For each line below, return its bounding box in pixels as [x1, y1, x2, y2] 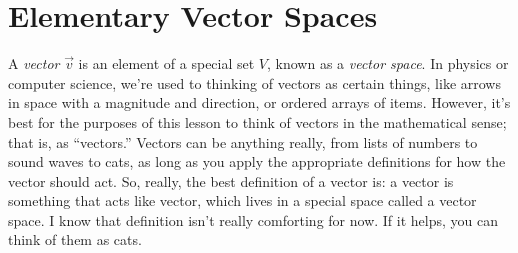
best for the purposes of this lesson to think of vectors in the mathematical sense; [8, 111, 507, 132]
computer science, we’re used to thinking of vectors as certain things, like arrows [8, 72, 501, 93]
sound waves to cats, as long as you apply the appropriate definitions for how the [8, 151, 506, 172]
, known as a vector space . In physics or [267, 53, 509, 74]
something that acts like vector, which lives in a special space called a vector [8, 190, 477, 211]
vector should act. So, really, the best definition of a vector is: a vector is [8, 170, 454, 191]
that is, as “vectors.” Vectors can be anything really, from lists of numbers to [8, 131, 478, 152]
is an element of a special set [78, 53, 255, 74]
